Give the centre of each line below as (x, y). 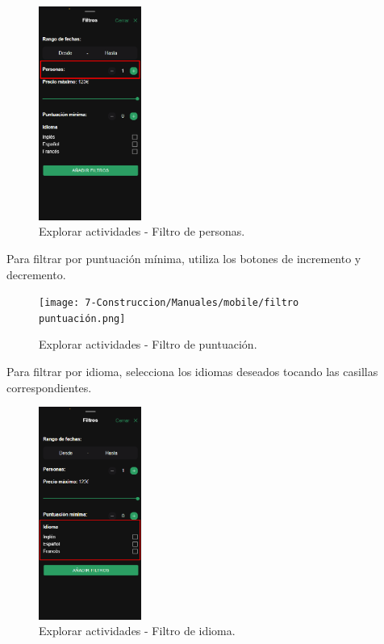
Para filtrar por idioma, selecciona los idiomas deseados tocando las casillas (192, 372)
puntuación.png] (82, 318)
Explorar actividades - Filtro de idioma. (137, 631)
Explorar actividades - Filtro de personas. (142, 231)
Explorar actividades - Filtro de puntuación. (148, 344)
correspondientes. (49, 387)
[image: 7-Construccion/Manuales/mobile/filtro (169, 303)
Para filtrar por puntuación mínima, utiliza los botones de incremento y (184, 258)
